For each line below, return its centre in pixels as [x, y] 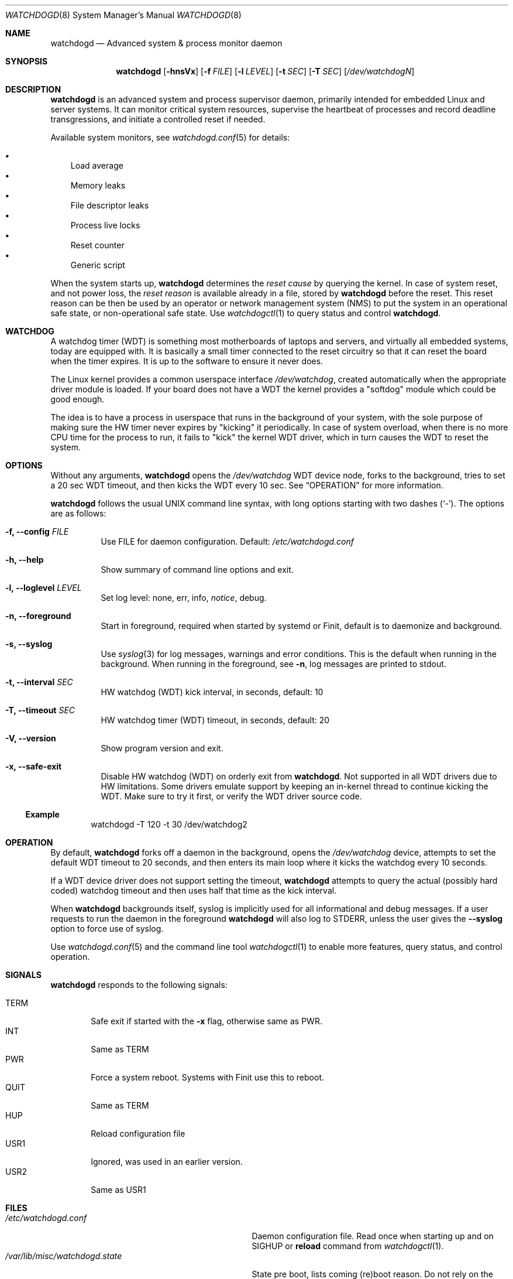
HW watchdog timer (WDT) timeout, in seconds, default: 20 [215, 720]
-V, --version [31, 738]
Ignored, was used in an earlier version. [167, 1162]
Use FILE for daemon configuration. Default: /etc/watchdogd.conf [228, 541]
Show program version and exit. [162, 748]
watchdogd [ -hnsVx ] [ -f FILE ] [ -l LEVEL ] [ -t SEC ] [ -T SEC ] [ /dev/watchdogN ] [265, 71]
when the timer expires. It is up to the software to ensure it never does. [187, 361]
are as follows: [78, 513]
